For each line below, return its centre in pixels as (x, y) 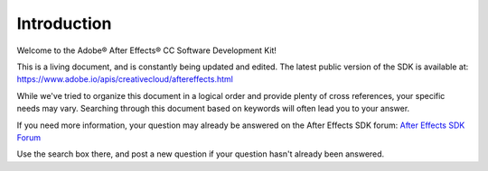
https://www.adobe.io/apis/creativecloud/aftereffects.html (125, 79)
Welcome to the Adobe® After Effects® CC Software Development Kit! (147, 50)
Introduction (64, 23)
